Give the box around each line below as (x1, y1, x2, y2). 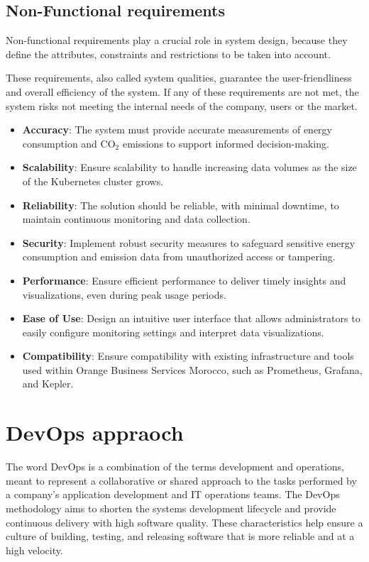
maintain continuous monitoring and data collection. (22, 211, 250, 226)
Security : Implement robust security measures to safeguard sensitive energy (22, 235, 356, 250)
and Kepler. (22, 376, 74, 391)
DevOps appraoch (6, 418, 184, 447)
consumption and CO (22, 136, 116, 150)
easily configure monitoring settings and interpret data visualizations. (22, 324, 324, 339)
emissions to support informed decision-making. (122, 136, 329, 150)
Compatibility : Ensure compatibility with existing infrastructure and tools (22, 348, 354, 363)
